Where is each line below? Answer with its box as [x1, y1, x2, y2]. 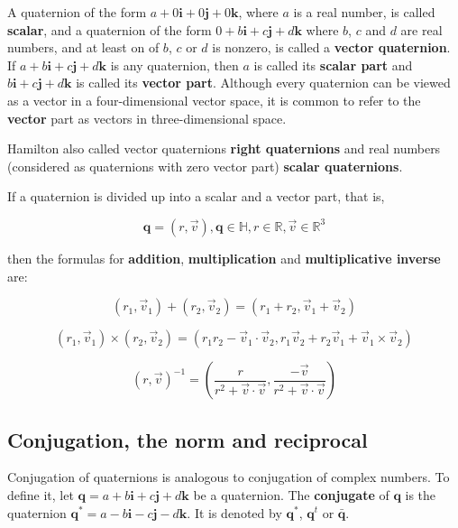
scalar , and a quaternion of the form [7, 20, 212, 39]
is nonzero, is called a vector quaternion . [212, 38, 451, 57]
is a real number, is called [293, 3, 435, 21]
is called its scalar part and [253, 55, 413, 74]
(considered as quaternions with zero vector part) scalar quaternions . [7, 156, 403, 175]
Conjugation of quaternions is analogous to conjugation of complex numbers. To [7, 468, 450, 486]
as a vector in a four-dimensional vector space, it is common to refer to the [7, 90, 421, 109]
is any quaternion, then [110, 55, 239, 74]
